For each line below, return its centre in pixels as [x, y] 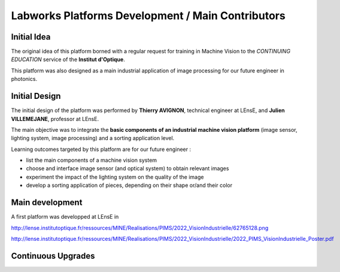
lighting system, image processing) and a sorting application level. [93, 138]
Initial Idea [31, 37]
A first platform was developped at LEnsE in [65, 217]
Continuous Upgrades [53, 256]
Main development [47, 203]
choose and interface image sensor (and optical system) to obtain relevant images [127, 168]
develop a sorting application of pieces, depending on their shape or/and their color [129, 185]
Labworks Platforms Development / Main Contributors [148, 16]
